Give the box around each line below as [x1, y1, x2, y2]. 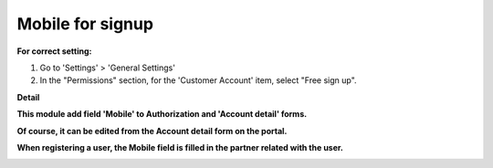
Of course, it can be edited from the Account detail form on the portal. [16, 125, 288, 136]
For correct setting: [16, 46, 92, 57]
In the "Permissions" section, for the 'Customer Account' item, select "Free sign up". [39, 75, 357, 86]
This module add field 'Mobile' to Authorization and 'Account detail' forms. [16, 109, 308, 120]
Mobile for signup [16, 14, 154, 34]
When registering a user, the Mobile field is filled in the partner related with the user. [16, 142, 344, 152]
